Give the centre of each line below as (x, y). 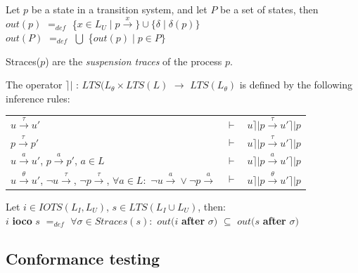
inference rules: (38, 98)
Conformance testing (83, 258)
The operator (34, 85)
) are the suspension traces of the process (134, 61)
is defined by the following (296, 85)
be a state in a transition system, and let (119, 9)
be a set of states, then (269, 9)
